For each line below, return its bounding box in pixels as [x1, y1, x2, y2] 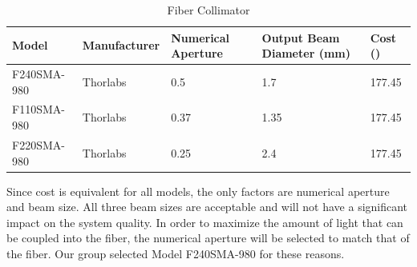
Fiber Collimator [167, 2, 250, 18]
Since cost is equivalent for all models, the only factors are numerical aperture [6, 182, 390, 199]
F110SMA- [12, 101, 65, 118]
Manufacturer [82, 37, 160, 54]
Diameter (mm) [261, 45, 350, 62]
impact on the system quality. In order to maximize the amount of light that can [6, 213, 403, 230]
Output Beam [261, 29, 340, 46]
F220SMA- [12, 136, 65, 153]
